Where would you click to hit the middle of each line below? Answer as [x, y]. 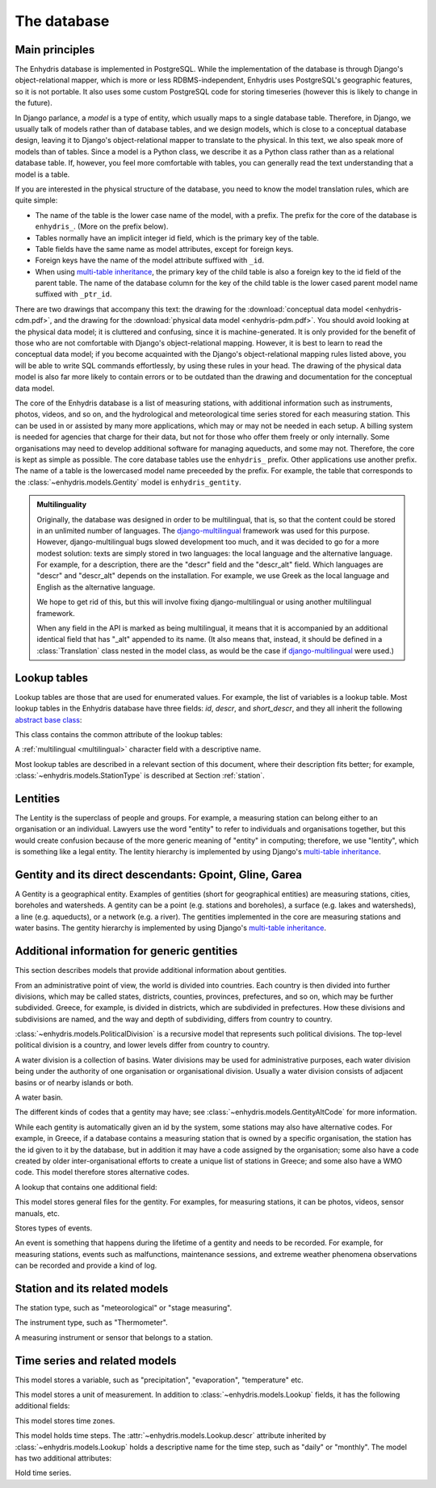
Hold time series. [43, 1473]
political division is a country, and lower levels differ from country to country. [143, 1045]
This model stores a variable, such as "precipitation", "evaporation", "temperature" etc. [159, 1380]
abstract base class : [48, 719]
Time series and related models [96, 1360]
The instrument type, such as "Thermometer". [92, 1322]
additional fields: [42, 1406]
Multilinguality [62, 505]
